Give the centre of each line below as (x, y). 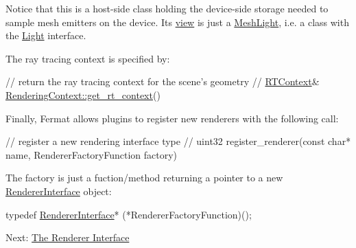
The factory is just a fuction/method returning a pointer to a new (144, 178)
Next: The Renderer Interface (68, 237)
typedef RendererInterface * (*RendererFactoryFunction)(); (129, 214)
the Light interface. (46, 35)
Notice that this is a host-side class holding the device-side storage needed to (167, 8)
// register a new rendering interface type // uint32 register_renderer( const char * (178, 141)
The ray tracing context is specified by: (88, 58)
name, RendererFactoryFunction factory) (92, 154)
